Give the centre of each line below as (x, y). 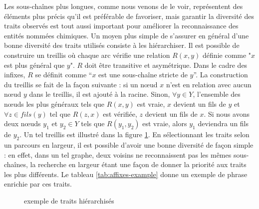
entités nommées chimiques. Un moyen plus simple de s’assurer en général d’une (127, 35)
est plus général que (34, 65)
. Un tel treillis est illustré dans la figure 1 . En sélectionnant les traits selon (134, 134)
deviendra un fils (223, 123)
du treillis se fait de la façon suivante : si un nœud (81, 84)
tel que (60, 113)
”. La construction (221, 75)
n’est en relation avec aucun (209, 84)
